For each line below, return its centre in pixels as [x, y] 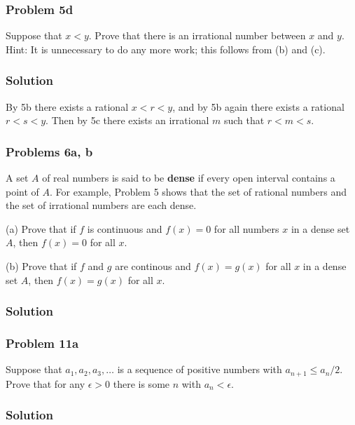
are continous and [153, 266]
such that [244, 120]
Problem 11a [42, 343]
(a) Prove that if [41, 228]
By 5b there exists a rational [67, 106]
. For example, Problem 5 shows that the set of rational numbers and [198, 191]
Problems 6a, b [49, 151]
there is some [141, 383]
